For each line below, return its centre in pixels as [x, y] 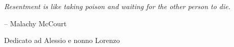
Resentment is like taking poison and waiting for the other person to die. [118, 6]
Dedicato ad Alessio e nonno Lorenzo [62, 40]
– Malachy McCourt [35, 23]
